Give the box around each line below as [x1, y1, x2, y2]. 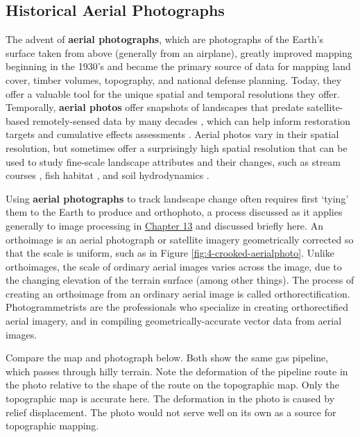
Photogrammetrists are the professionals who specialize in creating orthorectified [6, 300, 349, 314]
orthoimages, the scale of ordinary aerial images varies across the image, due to [6, 259, 342, 273]
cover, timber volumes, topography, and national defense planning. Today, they [6, 72, 342, 87]
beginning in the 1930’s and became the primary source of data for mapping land [6, 59, 351, 74]
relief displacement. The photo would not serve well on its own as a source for [6, 404, 336, 419]
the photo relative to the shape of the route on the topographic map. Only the [6, 377, 339, 392]
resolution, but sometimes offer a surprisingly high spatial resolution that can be [6, 140, 348, 155]
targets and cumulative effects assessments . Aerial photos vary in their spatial [6, 127, 339, 142]
